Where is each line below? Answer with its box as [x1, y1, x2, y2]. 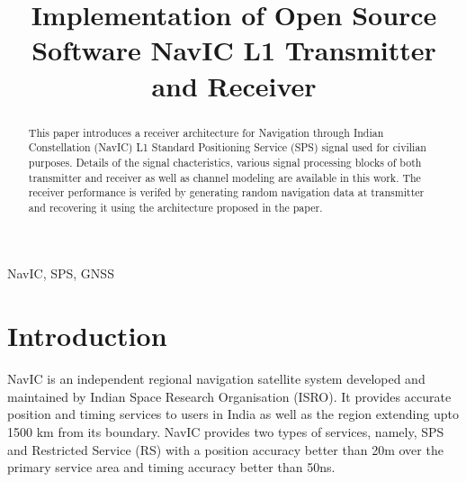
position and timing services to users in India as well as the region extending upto [7, 405, 459, 423]
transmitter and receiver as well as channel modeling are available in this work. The [28, 169, 421, 185]
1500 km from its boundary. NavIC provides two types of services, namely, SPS [7, 422, 444, 441]
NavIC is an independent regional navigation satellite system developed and [7, 369, 426, 388]
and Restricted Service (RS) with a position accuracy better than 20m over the [7, 440, 444, 459]
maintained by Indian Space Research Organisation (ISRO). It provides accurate [7, 387, 452, 405]
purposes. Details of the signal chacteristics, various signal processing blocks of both [28, 154, 422, 169]
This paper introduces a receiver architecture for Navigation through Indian [28, 124, 384, 140]
